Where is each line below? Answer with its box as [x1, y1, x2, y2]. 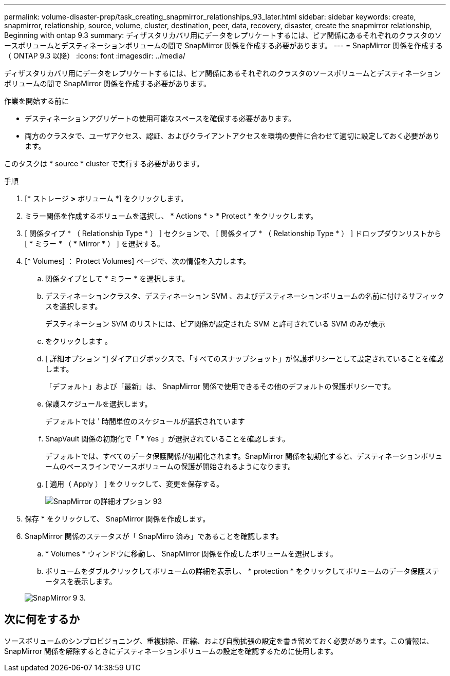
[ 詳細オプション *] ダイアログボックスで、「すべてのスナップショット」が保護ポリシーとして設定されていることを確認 [45, 354, 443, 363]
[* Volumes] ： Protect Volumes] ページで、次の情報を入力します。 [25, 257, 250, 265]
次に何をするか [4, 613, 80, 626]
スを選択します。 [45, 302, 102, 311]
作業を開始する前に [4, 96, 69, 105]
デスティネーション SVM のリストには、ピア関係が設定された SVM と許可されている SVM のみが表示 [45, 319, 385, 328]
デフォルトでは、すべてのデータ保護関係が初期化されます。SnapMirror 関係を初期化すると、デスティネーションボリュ [45, 452, 443, 460]
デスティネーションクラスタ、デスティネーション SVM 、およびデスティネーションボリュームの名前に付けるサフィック [45, 292, 444, 300]
